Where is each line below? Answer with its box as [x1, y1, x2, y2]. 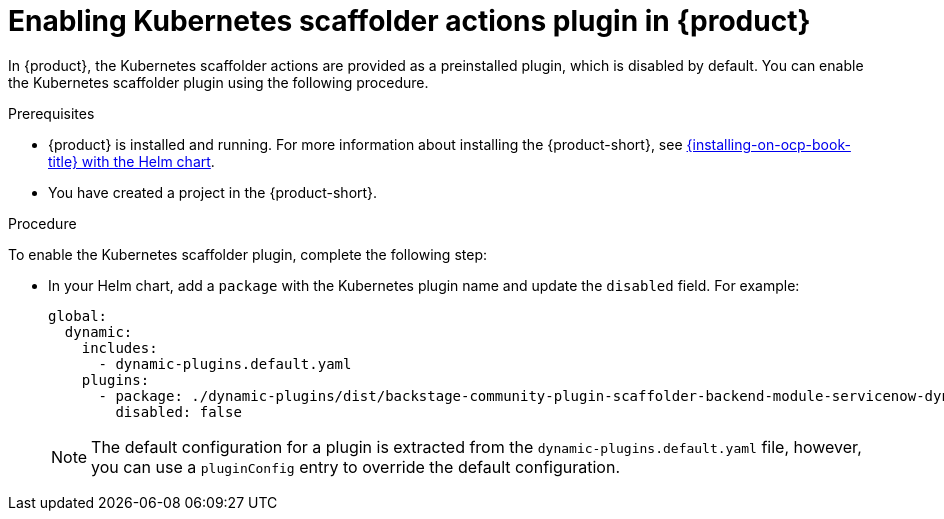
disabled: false [115, 403, 242, 420]
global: [48, 307, 108, 324]
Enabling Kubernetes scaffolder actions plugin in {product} [8, 4, 811, 38]
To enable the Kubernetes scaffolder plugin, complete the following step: [8, 245, 487, 263]
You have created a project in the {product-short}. [48, 183, 378, 201]
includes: [81, 339, 158, 356]
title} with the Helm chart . [48, 152, 215, 170]
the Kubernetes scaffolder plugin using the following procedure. [8, 73, 429, 91]
